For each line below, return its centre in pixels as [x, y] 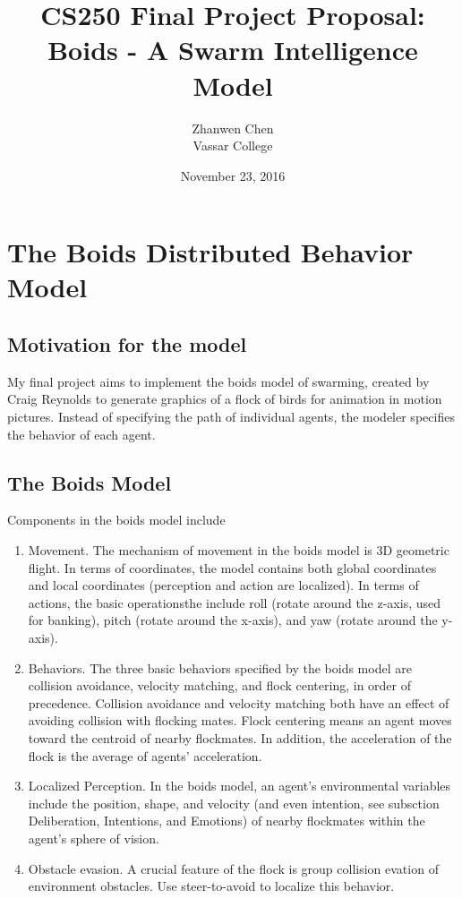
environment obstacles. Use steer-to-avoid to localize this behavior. [211, 886]
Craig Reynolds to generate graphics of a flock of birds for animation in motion [225, 399]
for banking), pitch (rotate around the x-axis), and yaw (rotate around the [233, 620]
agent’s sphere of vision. [94, 838]
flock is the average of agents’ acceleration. [145, 755]
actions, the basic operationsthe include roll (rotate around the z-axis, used [235, 602]
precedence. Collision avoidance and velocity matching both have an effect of [239, 702]
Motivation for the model [127, 344]
